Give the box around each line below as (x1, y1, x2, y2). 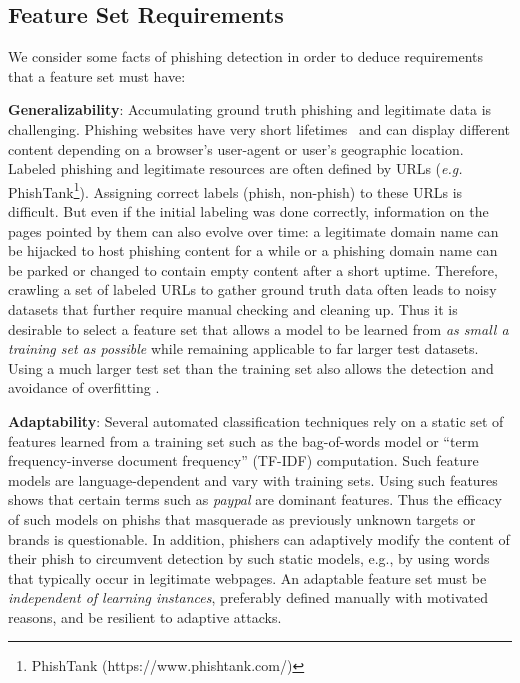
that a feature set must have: (8, 65, 186, 86)
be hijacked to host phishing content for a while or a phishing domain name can (8, 240, 498, 261)
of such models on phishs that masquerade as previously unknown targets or (8, 508, 476, 529)
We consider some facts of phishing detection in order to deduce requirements (8, 46, 484, 67)
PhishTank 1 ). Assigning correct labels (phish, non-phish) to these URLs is (8, 178, 463, 202)
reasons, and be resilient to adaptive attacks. (8, 606, 282, 627)
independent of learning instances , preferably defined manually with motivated (8, 587, 489, 608)
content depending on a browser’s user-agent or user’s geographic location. (8, 138, 464, 159)
